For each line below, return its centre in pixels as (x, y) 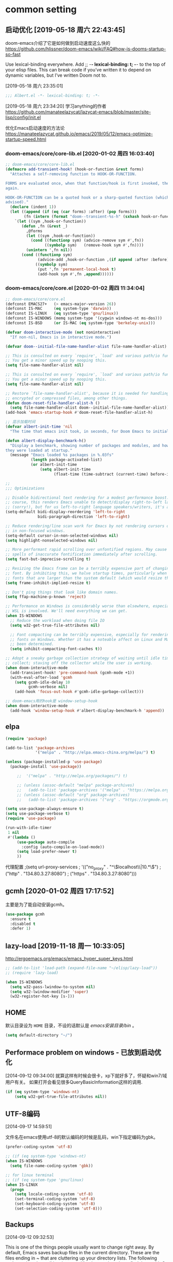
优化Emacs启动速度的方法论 (35, 128)
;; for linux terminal (30, 1175)
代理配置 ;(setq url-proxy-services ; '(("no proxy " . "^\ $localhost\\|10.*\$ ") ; (83, 867)
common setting (41, 10)
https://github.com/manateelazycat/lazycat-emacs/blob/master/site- (78, 112)
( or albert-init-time (54, 465)
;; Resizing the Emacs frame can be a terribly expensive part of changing (88, 569)
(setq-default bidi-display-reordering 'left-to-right (65, 512)
